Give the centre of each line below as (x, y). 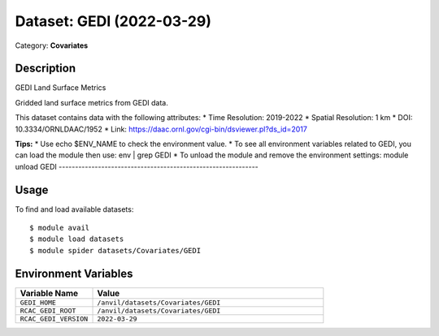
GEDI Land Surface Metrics (61, 88)
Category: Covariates (52, 45)
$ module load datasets (77, 239)
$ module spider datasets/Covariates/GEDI (115, 250)
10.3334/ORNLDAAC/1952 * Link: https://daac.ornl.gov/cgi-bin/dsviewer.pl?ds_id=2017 (161, 129)
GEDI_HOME (38, 302)
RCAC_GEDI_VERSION (54, 319)
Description (46, 69)
